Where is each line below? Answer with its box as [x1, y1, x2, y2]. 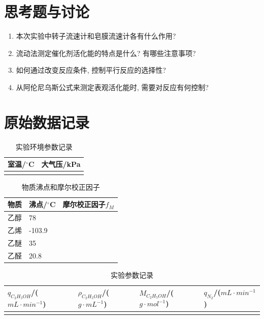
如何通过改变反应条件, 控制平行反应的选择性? [16, 65, 166, 75]
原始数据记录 [4, 111, 90, 132]
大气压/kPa [41, 159, 81, 169]
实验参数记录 [111, 269, 153, 280]
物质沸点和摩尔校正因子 [21, 181, 100, 192]
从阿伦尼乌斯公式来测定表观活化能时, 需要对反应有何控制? [16, 81, 209, 92]
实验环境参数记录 [15, 141, 73, 152]
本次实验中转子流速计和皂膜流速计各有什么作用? [16, 31, 176, 41]
